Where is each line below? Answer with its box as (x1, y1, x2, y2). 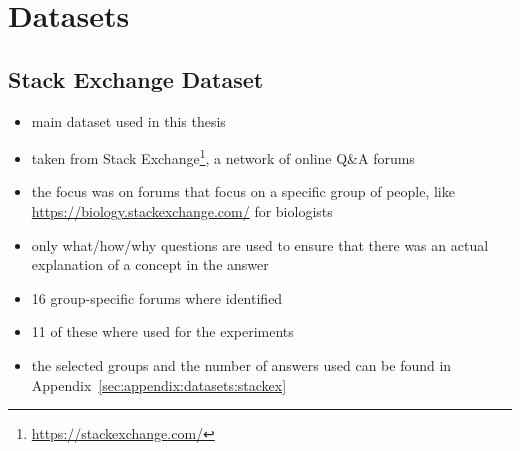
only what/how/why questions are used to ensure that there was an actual (31, 234, 489, 255)
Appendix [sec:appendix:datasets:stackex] (31, 374, 287, 395)
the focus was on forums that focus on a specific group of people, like (31, 181, 455, 202)
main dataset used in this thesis (31, 110, 226, 131)
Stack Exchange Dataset (8, 63, 264, 94)
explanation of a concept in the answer (31, 254, 269, 275)
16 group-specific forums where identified (31, 287, 283, 308)
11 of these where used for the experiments (31, 321, 294, 342)
